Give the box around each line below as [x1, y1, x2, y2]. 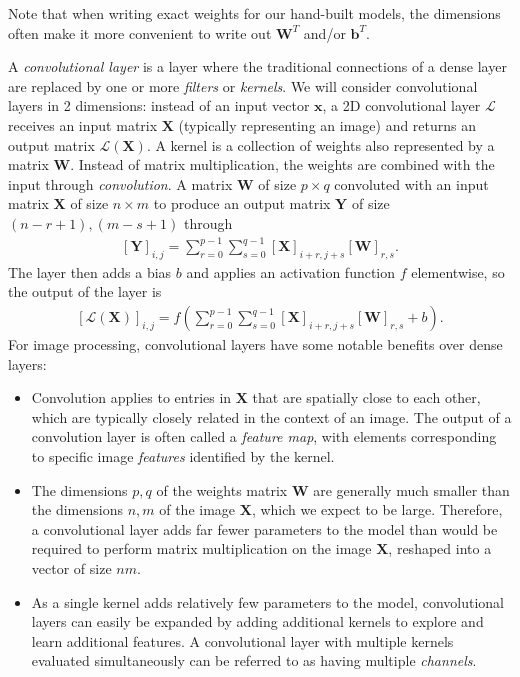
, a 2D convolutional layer [322, 95, 481, 116]
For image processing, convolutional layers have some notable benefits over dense [8, 334, 503, 355]
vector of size [31, 558, 112, 579]
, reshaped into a [388, 538, 492, 559]
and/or [303, 22, 346, 43]
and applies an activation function [186, 261, 396, 282]
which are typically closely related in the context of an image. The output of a [31, 406, 512, 427]
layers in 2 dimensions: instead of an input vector [8, 95, 310, 116]
